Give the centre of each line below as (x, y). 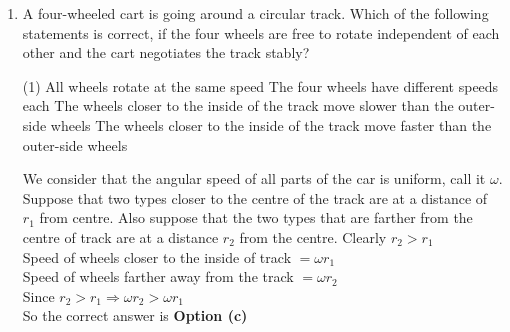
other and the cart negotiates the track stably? (166, 52)
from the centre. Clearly (313, 236)
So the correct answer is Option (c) (135, 315)
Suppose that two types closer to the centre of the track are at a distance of (255, 197)
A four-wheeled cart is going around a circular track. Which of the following (255, 13)
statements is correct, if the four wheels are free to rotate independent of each (261, 32)
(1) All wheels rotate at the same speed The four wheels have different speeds (260, 85)
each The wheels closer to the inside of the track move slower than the (238, 105)
